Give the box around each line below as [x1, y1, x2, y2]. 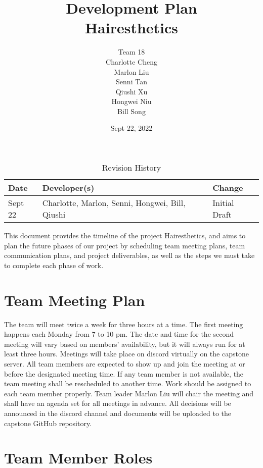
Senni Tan [116, 76, 147, 87]
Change [212, 182, 243, 194]
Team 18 [118, 46, 145, 57]
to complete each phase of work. [4, 259, 104, 270]
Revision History [102, 162, 161, 174]
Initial [212, 197, 234, 209]
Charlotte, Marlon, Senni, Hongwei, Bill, [42, 197, 186, 209]
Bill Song [117, 106, 146, 116]
